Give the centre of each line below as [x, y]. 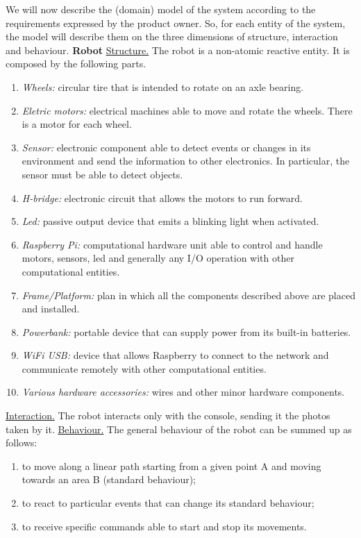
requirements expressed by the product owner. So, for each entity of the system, [176, 23]
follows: [22, 443]
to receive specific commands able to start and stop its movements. [164, 526]
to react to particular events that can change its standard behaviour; [168, 503]
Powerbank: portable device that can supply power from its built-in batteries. [186, 331]
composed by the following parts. [76, 64]
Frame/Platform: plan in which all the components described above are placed [188, 295]
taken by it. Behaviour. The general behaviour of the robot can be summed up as [179, 429]
